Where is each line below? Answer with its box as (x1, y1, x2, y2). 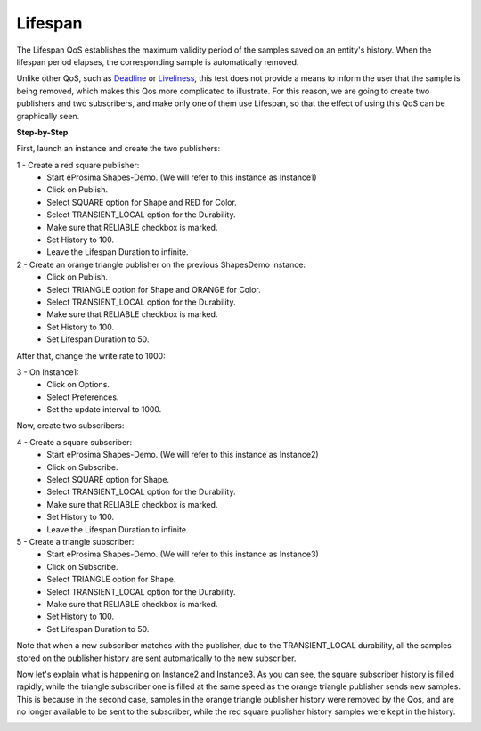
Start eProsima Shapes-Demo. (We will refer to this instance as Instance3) (46, 548, 320, 560)
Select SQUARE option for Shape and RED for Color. (46, 197, 238, 207)
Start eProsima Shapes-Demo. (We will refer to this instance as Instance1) (46, 172, 317, 183)
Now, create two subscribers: (16, 420, 125, 431)
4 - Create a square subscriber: (16, 436, 133, 447)
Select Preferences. (46, 392, 119, 402)
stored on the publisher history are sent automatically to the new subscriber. (16, 653, 297, 663)
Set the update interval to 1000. (46, 404, 162, 415)
